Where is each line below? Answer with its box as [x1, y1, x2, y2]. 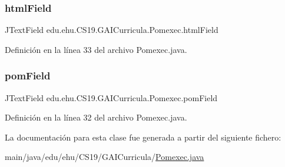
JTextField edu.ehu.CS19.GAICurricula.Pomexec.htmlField [5, 24, 218, 36]
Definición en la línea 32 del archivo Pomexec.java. [5, 111, 187, 123]
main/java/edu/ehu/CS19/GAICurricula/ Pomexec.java [5, 151, 204, 163]
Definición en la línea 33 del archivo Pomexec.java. [5, 43, 187, 55]
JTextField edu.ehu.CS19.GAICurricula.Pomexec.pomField [5, 91, 218, 103]
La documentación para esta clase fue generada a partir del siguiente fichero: [5, 131, 281, 143]
